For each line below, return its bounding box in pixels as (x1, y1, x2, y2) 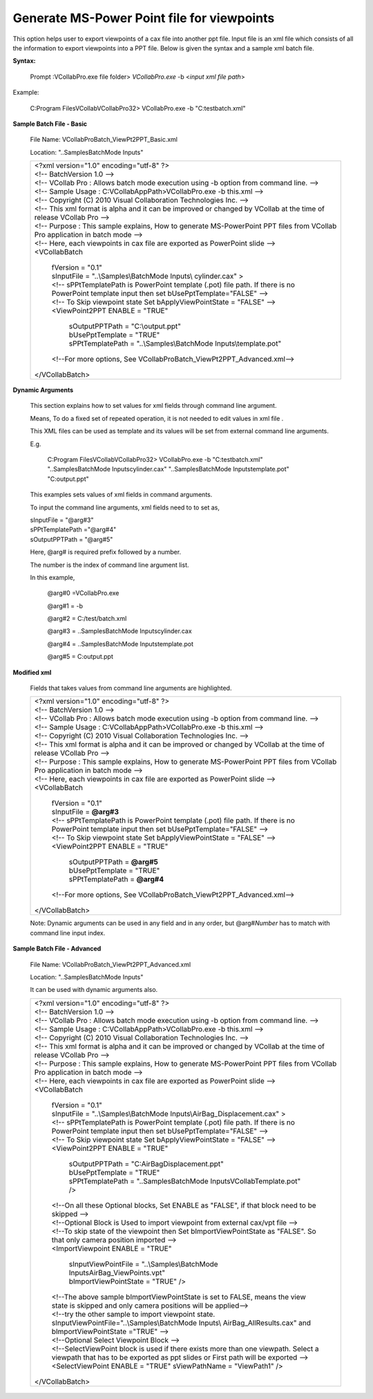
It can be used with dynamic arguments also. (30, 986, 158, 994)
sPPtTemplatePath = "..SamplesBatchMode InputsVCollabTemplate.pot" (68, 1176, 301, 1185)
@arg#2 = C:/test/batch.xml (47, 614, 127, 623)
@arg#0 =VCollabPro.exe (47, 589, 119, 597)
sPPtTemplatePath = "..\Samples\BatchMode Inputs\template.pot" (68, 339, 282, 348)
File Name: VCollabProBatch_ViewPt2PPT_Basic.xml (30, 135, 178, 144)
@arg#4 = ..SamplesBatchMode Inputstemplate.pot (47, 639, 193, 648)
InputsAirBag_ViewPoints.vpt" (68, 1268, 166, 1277)
